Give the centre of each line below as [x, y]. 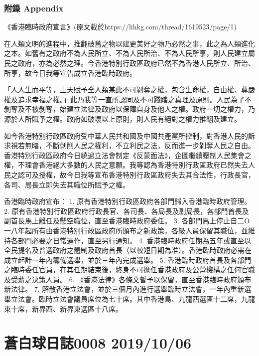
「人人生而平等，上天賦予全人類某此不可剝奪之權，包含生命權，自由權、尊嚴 [129, 89]
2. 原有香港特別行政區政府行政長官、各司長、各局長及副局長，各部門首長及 [127, 211]
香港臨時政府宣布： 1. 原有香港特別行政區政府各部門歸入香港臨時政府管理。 [128, 201]
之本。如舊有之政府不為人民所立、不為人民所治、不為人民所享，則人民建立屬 [129, 53]
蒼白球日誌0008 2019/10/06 [98, 343]
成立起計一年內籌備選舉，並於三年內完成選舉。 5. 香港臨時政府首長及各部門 [128, 260]
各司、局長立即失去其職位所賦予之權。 [67, 184]
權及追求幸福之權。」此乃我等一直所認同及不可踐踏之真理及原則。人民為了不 [128, 99]
